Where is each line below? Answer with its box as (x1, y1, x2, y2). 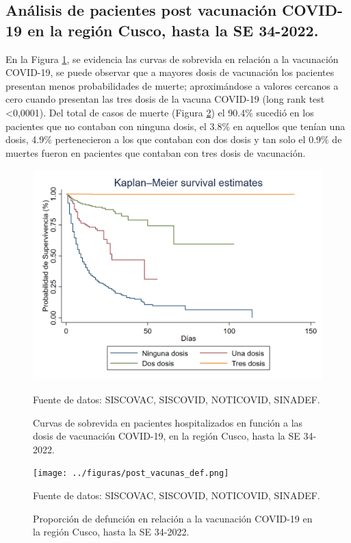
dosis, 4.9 (5, 132, 44, 147)
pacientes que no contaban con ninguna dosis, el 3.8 (5, 118, 222, 133)
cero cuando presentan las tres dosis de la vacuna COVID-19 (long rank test (5, 92, 325, 106)
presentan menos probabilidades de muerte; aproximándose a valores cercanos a (5, 78, 339, 92)
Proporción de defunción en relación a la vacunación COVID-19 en (33, 511, 313, 525)
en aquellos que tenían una (233, 118, 346, 133)
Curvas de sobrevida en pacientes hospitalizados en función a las (33, 415, 303, 429)
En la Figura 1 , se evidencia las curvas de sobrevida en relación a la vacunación (5, 51, 339, 66)
